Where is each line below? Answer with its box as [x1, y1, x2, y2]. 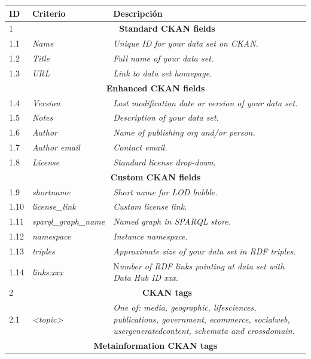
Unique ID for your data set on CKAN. [113, 37, 258, 50]
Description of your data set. [113, 111, 219, 124]
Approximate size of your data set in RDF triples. [113, 245, 296, 257]
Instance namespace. [113, 230, 188, 243]
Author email [32, 141, 80, 154]
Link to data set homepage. [113, 66, 212, 79]
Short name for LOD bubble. [113, 185, 218, 198]
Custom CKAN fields [110, 170, 201, 183]
